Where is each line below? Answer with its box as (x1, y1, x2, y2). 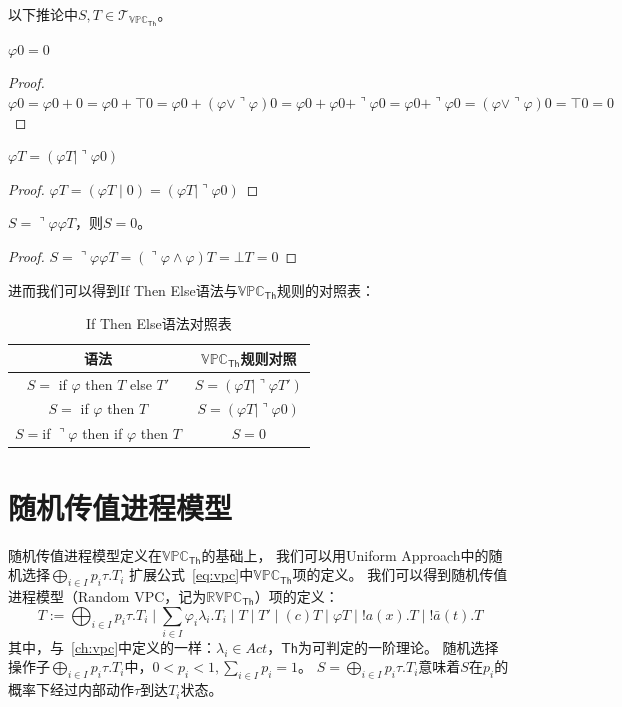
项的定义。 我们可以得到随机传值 (292, 564, 508, 585)
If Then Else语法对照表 (86, 313, 232, 334)
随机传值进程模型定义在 (8, 544, 162, 565)
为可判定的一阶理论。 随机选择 (297, 636, 499, 657)
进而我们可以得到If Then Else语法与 (8, 279, 238, 300)
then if (82, 423, 123, 444)
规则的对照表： (277, 279, 376, 300)
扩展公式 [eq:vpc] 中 (129, 564, 254, 585)
